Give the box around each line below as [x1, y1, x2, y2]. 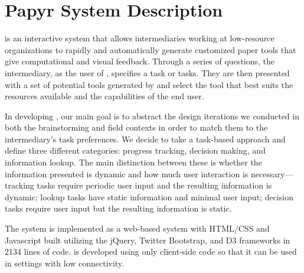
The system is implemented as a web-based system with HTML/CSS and [5, 222, 270, 235]
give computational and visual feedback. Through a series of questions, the [5, 55, 275, 67]
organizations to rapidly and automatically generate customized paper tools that [5, 43, 296, 56]
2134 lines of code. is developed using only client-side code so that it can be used [5, 245, 297, 258]
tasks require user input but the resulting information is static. [5, 202, 232, 214]
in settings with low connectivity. [5, 256, 124, 269]
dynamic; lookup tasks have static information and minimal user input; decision [5, 190, 293, 203]
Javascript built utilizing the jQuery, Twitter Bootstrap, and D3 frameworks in [5, 233, 290, 246]
